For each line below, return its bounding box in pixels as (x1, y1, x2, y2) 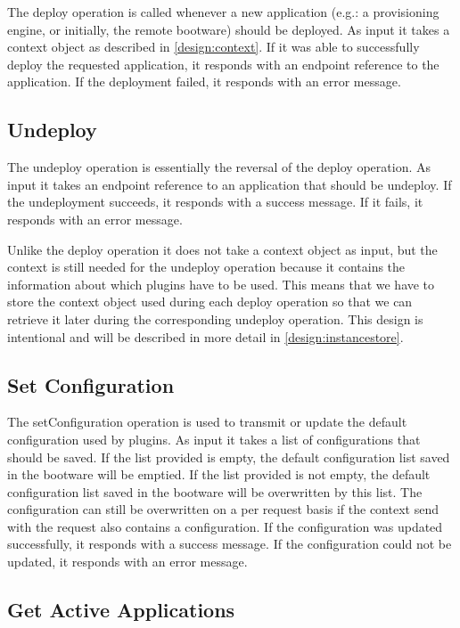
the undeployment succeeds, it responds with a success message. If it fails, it (7, 192, 423, 211)
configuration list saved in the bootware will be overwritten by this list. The (7, 482, 423, 501)
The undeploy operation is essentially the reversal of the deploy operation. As (7, 158, 431, 176)
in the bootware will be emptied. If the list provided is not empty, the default (7, 465, 431, 484)
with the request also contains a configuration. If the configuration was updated (7, 517, 443, 535)
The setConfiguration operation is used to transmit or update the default (7, 412, 407, 431)
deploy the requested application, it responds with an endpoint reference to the (7, 54, 439, 73)
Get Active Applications (7, 596, 235, 624)
